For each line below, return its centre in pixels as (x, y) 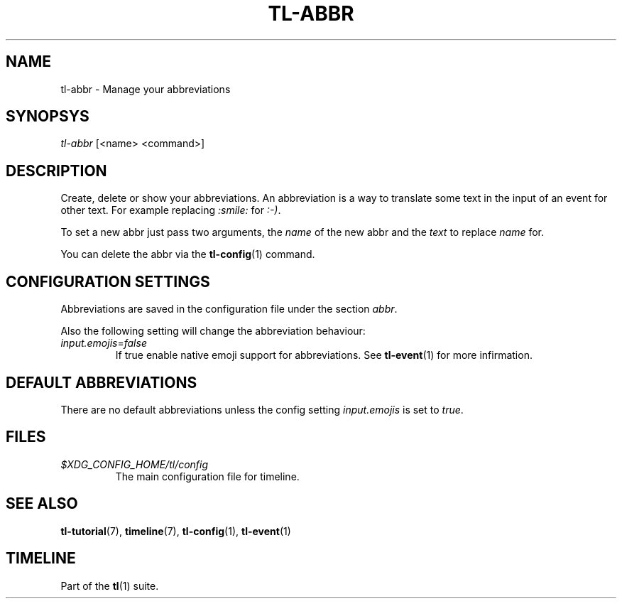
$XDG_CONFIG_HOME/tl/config (135, 464)
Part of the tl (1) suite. (110, 586)
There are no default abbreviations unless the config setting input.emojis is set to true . (262, 409)
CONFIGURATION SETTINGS (108, 281)
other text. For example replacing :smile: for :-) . (171, 210)
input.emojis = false (104, 343)
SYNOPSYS (48, 117)
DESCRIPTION (56, 171)
